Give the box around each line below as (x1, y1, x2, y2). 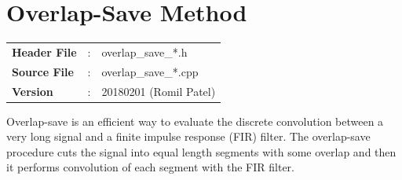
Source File (12, 63, 74, 79)
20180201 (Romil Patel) (101, 83, 216, 99)
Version (12, 83, 53, 99)
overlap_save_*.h (101, 43, 188, 60)
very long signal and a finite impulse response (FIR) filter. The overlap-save (6, 128, 371, 145)
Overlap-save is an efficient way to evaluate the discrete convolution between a (6, 112, 384, 129)
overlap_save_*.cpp (101, 63, 199, 79)
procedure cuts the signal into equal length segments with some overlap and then (6, 143, 397, 160)
